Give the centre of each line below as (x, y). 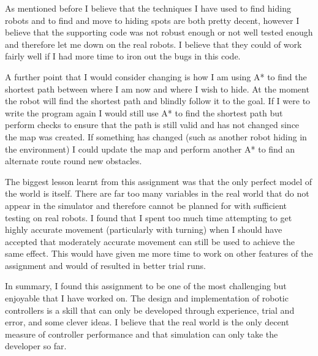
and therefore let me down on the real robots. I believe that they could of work (153, 44)
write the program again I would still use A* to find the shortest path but (144, 112)
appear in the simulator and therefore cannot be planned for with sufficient (146, 205)
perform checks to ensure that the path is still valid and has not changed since (152, 125)
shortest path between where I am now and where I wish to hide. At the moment (157, 89)
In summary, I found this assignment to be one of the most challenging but (146, 286)
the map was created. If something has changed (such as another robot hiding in (156, 136)
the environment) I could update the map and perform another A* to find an (150, 149)
